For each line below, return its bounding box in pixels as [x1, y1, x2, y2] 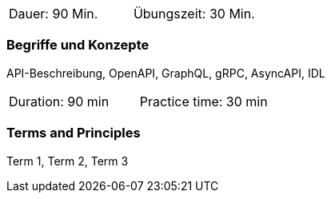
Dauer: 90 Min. [9, 6, 98, 22]
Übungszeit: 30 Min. [133, 6, 255, 22]
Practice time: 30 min [139, 93, 268, 109]
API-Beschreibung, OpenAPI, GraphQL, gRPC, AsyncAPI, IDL [6, 66, 325, 80]
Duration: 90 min [9, 93, 110, 109]
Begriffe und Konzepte [6, 37, 150, 54]
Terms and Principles [6, 125, 141, 141]
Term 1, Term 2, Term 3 [6, 153, 129, 168]
